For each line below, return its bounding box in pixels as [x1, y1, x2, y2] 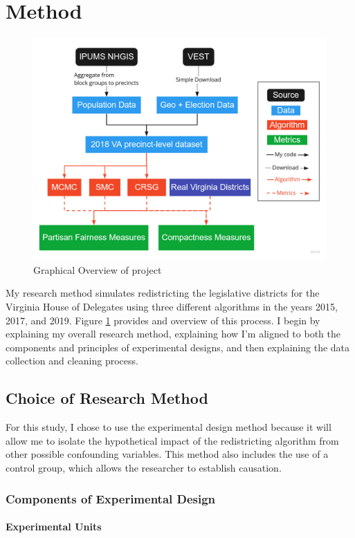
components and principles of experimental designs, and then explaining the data [6, 340, 350, 354]
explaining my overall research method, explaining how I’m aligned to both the [6, 326, 340, 341]
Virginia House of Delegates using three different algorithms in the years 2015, [6, 299, 338, 314]
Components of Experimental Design [6, 490, 216, 507]
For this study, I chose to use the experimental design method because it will [6, 420, 331, 434]
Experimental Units [6, 519, 102, 534]
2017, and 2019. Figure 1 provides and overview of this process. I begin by [6, 313, 320, 327]
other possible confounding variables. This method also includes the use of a [6, 447, 329, 461]
